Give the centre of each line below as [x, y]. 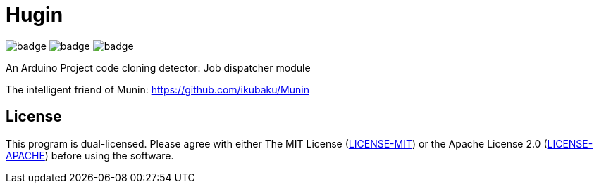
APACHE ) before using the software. [90, 155]
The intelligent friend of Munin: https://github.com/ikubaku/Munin [158, 89]
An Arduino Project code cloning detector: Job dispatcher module [158, 67]
